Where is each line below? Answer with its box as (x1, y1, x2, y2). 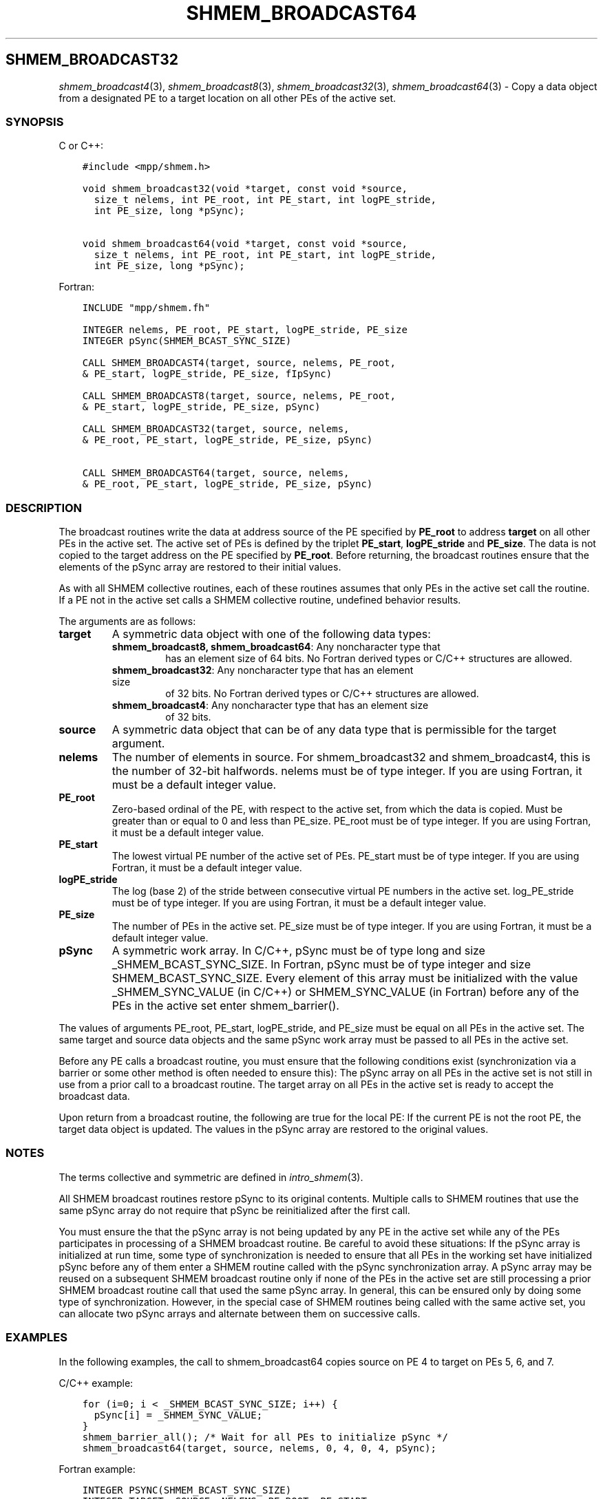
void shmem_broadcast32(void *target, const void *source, (82, 183, 408, 195)
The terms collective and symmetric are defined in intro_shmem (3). (59, 1171, 363, 1183)
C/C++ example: (59, 1376, 134, 1389)
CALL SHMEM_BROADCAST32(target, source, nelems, (82, 423, 350, 435)
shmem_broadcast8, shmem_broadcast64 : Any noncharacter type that (112, 641, 441, 653)
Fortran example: (59, 1463, 136, 1475)
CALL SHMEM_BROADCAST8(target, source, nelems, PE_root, (82, 390, 396, 402)
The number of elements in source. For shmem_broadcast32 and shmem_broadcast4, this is (112, 750, 591, 765)
